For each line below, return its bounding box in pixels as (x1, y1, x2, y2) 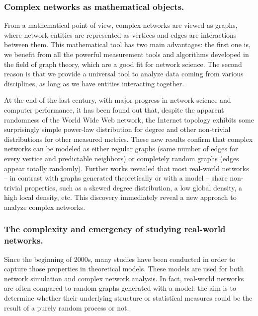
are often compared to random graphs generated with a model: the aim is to (4, 283, 236, 293)
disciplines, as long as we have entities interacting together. (4, 78, 184, 88)
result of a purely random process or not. (4, 302, 129, 313)
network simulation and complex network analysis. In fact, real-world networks (4, 273, 244, 283)
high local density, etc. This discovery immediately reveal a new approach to (4, 192, 237, 202)
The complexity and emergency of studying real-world (4, 223, 226, 235)
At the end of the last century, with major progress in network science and (4, 95, 231, 105)
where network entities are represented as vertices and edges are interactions (4, 29, 237, 40)
